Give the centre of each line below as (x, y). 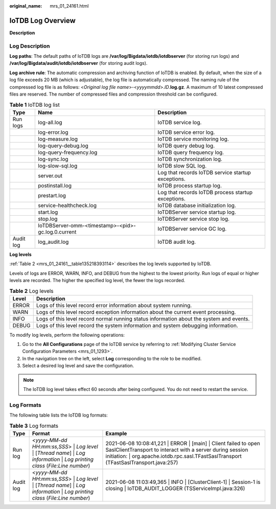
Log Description (30, 46)
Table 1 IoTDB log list (34, 105)
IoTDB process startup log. (190, 186)
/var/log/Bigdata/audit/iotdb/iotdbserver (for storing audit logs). (78, 63)
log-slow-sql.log (58, 166)
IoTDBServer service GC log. (192, 228)
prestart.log (52, 195)
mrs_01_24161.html (69, 6)
